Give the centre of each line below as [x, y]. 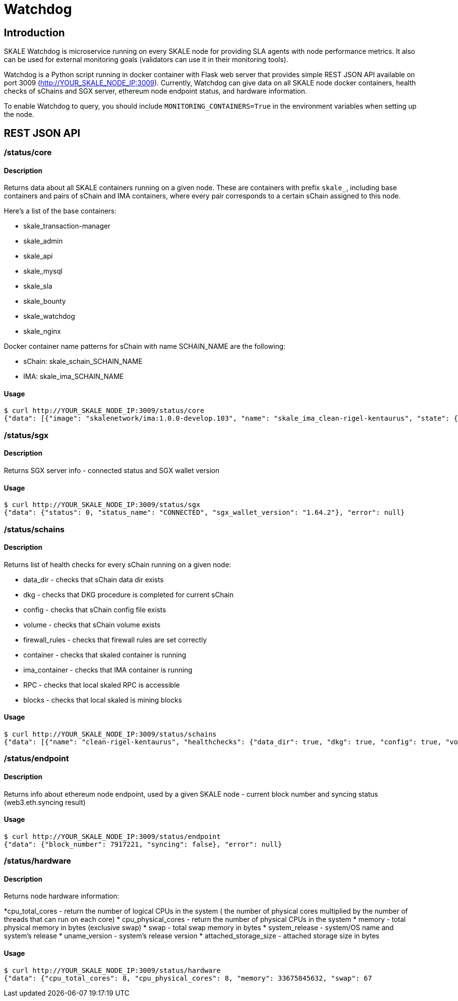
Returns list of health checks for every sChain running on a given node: [118, 564]
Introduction [34, 33]
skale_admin [43, 241]
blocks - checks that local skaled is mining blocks [103, 700]
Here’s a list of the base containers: [60, 211]
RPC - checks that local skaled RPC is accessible [102, 685]
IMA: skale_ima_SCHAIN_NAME [74, 377]
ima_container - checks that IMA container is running [108, 670]
